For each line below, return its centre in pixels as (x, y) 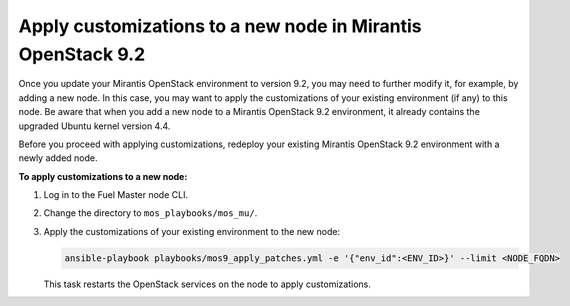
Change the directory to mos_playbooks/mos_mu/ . (150, 213)
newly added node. (58, 158)
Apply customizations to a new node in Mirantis (220, 26)
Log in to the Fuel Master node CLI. (116, 195)
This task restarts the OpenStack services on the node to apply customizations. (207, 284)
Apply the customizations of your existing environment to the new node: (191, 231)
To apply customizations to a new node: (103, 176)
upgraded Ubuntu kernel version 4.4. (94, 126)
